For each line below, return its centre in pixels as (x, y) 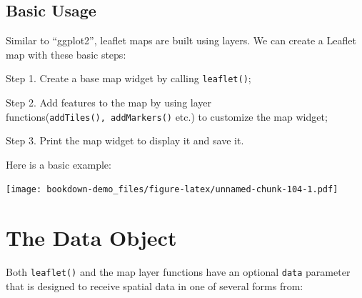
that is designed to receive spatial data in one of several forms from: (155, 285)
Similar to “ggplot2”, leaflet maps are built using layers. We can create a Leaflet (181, 40)
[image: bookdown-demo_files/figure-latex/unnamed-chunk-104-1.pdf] (172, 190)
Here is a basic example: (59, 164)
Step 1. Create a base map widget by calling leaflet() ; (129, 78)
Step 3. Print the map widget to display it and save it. (125, 140)
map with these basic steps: (66, 54)
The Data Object (91, 238)
